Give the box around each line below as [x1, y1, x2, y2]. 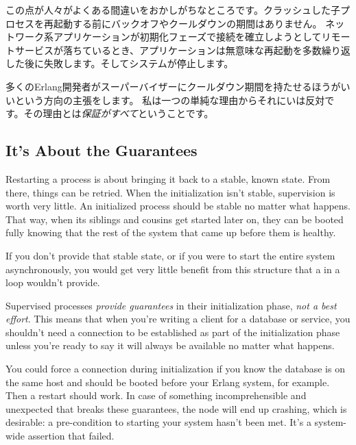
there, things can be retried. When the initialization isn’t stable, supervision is [5, 185, 335, 199]
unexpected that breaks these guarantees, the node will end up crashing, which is [5, 401, 347, 416]
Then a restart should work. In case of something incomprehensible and [5, 388, 307, 403]
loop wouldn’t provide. [5, 275, 100, 290]
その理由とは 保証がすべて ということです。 [23, 106, 214, 120]
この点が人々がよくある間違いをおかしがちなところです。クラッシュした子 [5, 3, 340, 16]
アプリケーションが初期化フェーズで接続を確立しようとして [53, 29, 322, 44]
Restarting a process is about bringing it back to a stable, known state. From [5, 171, 331, 186]
